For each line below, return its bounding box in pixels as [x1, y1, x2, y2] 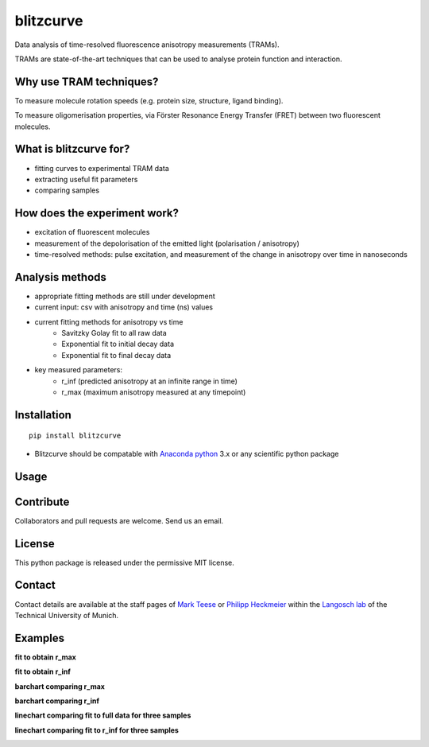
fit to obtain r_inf [14, 667, 71, 676]
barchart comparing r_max [14, 681, 105, 691]
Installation [14, 408, 71, 422]
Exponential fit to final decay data [61, 350, 172, 360]
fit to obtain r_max [14, 652, 77, 662]
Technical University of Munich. [14, 610, 119, 620]
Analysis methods [14, 270, 107, 284]
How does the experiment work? [14, 207, 179, 220]
